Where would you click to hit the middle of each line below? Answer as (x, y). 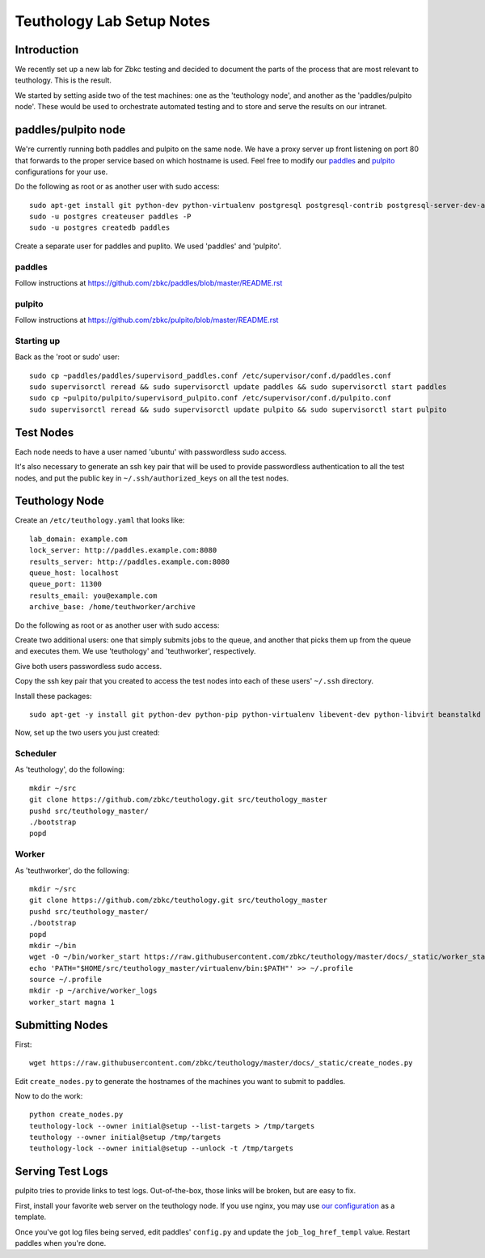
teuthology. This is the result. (63, 80)
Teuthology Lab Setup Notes (112, 21)
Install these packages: (53, 696)
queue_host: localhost (74, 573)
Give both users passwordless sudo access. (88, 666)
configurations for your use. (61, 172)
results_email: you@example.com (93, 595)
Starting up (38, 341)
